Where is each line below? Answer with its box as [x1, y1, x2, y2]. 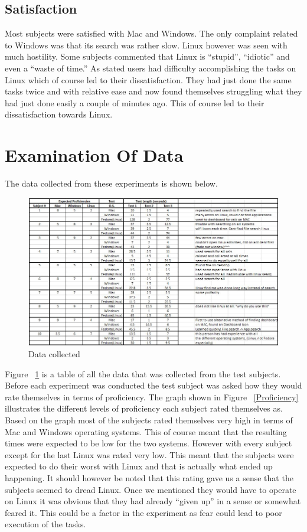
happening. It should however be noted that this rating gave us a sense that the [5, 472, 293, 484]
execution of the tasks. [5, 518, 86, 530]
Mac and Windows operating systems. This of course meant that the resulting [5, 425, 287, 438]
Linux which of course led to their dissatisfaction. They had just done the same [5, 73, 292, 86]
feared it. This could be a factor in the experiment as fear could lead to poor [5, 506, 282, 518]
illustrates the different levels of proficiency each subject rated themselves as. [5, 402, 283, 414]
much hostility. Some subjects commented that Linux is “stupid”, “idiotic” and [5, 50, 290, 63]
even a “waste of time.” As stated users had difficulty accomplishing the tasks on [5, 61, 296, 74]
